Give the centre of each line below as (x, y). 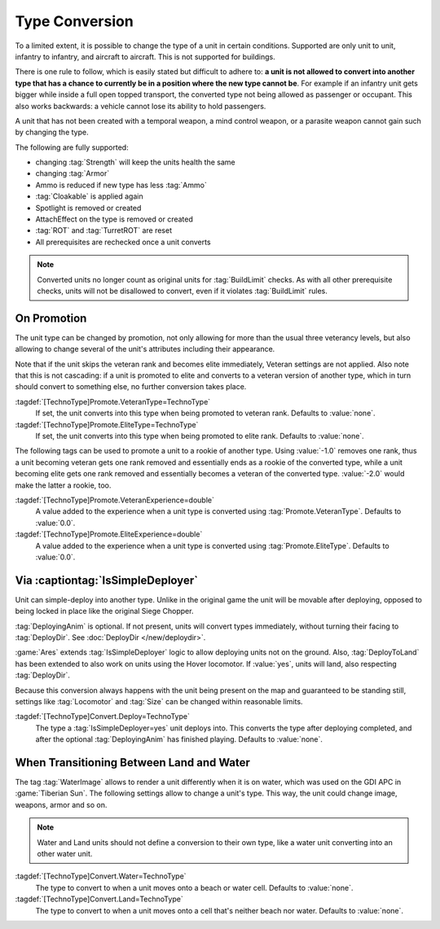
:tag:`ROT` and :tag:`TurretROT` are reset (104, 230)
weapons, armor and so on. (61, 804)
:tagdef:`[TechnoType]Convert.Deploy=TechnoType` (103, 716)
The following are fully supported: (72, 147)
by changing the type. (52, 132)
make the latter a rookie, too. (63, 485)
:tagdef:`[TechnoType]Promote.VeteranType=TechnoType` (113, 401)
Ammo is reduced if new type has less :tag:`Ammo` (121, 185)
